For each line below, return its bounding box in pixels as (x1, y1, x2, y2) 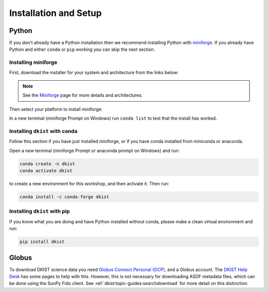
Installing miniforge (9, 59, 57, 66)
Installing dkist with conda (9, 128, 78, 135)
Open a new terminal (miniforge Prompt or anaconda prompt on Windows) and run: (9, 147, 180, 153)
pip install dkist (19, 239, 65, 245)
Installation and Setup (9, 7, 102, 18)
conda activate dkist (19, 168, 73, 174)
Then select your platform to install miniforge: (9, 106, 103, 112)
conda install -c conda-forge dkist (19, 194, 110, 200)
